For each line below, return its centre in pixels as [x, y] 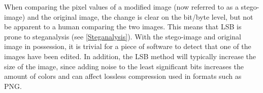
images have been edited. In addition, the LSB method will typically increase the [130, 56]
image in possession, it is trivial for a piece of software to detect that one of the [128, 46]
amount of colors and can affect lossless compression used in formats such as [123, 76]
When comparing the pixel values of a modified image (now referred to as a [121, 7]
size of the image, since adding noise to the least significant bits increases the [124, 66]
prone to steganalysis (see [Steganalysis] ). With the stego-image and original [123, 36]
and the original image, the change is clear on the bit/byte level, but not [140, 16]
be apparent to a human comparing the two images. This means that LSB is [123, 27]
